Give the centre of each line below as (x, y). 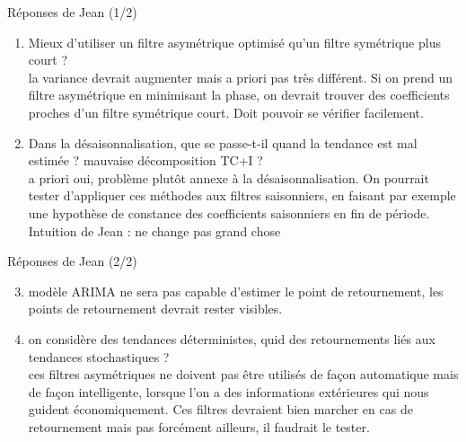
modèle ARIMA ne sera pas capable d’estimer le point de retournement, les (236, 291)
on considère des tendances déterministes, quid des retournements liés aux (232, 338)
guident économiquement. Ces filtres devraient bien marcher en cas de (220, 409)
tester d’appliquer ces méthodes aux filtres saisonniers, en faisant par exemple (242, 195)
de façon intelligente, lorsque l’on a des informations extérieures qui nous (229, 391)
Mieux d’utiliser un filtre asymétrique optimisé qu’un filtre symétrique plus (234, 42)
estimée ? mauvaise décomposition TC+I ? (145, 160)
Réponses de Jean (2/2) (72, 261)
